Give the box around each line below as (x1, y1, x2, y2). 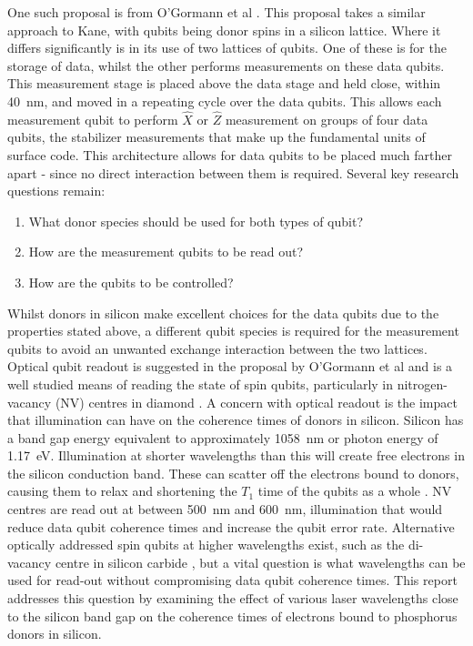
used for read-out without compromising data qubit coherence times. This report (7, 570, 458, 590)
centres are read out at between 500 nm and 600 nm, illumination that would (7, 500, 443, 519)
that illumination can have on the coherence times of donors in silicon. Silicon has (7, 410, 464, 429)
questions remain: (7, 181, 106, 200)
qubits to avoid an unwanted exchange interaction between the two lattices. (7, 338, 428, 358)
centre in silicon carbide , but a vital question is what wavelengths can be (55, 552, 466, 571)
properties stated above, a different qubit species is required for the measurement (7, 321, 459, 340)
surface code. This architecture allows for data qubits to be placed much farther (7, 145, 452, 164)
